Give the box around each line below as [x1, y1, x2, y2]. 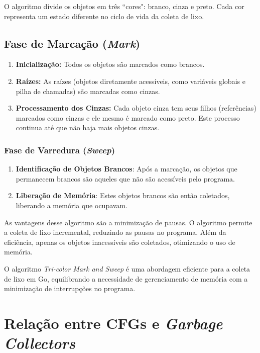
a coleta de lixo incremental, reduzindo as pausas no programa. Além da [4, 227, 226, 237]
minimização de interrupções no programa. [4, 283, 136, 294]
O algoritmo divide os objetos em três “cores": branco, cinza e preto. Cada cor [4, 1, 244, 11]
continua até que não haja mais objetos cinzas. [16, 122, 160, 133]
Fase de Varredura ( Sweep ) [4, 143, 115, 156]
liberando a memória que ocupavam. [16, 200, 127, 210]
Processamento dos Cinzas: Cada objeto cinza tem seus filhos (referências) [16, 103, 256, 113]
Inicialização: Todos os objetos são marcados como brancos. [16, 59, 205, 69]
